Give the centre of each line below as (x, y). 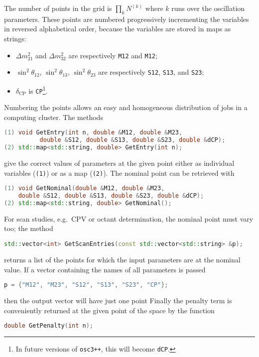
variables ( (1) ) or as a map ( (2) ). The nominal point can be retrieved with (119, 173)
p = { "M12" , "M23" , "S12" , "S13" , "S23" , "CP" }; (86, 285)
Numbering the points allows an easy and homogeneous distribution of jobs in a (126, 107)
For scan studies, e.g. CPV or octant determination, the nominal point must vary (129, 218)
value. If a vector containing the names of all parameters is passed (105, 269)
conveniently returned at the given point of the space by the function (109, 310)
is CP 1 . (38, 90)
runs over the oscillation (208, 8)
